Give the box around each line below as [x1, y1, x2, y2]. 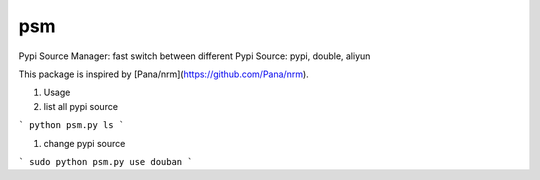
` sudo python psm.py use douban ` [18, 156, 194, 167]
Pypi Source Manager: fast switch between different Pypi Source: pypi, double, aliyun [18, 50, 371, 62]
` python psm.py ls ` [18, 120, 125, 131]
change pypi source [43, 137, 126, 149]
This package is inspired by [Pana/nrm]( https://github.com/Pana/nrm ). [18, 68, 309, 80]
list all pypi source [43, 100, 119, 112]
